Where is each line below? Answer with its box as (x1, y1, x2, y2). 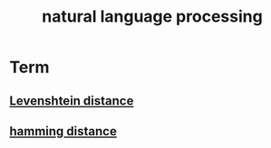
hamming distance (9, 124, 118, 139)
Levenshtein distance (9, 93, 134, 108)
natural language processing (42, 6, 263, 27)
